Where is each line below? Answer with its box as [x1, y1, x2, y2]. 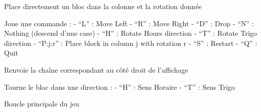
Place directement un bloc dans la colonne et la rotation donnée [4, 1, 202, 11]
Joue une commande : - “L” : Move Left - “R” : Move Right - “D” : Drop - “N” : [4, 18, 254, 28]
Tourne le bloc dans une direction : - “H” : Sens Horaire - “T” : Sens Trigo [4, 81, 235, 92]
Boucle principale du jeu [4, 98, 79, 109]
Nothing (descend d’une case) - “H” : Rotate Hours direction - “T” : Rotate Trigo [4, 28, 257, 38]
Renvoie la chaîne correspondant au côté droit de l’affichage [4, 64, 188, 75]
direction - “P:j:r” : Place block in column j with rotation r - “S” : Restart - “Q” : [4, 37, 257, 48]
